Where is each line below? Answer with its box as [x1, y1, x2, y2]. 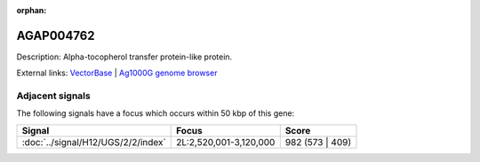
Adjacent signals [16, 89, 91, 102]
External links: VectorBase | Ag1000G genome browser [16, 67, 218, 79]
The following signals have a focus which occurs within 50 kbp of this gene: [16, 108, 295, 119]
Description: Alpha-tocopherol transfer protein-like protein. [16, 51, 233, 62]
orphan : [16, 5, 47, 15]
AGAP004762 [16, 27, 95, 43]
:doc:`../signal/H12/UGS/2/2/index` [21, 135, 166, 148]
